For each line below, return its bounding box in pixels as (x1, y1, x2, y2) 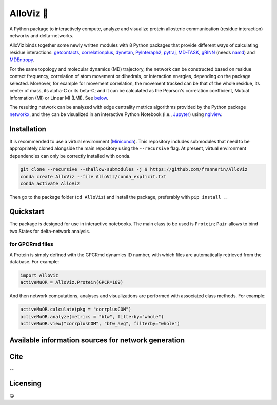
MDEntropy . (9, 56, 35, 63)
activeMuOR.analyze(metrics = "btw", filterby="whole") (20, 314, 164, 319)
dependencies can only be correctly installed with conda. (9, 152, 131, 159)
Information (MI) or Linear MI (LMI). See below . (9, 95, 109, 101)
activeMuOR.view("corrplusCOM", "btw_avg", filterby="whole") (20, 321, 180, 327)
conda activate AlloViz (20, 181, 81, 187)
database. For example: (9, 259, 60, 265)
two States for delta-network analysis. (9, 228, 90, 234)
